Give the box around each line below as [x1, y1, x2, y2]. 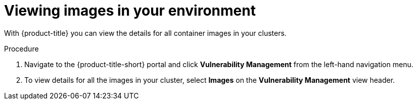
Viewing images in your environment [4, 2, 256, 19]
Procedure [4, 44, 39, 53]
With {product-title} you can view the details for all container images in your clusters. [4, 28, 287, 37]
